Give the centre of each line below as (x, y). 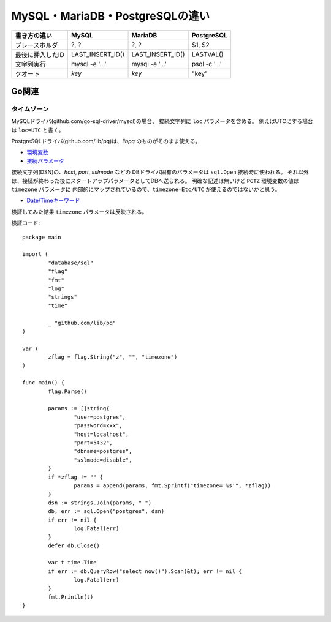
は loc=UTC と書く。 (38, 130)
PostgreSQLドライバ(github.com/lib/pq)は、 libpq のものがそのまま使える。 (106, 141)
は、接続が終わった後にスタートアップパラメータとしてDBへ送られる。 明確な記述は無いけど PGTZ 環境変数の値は (155, 181)
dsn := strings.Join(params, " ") (100, 503)
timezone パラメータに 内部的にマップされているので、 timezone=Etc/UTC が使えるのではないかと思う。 (146, 189)
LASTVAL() (207, 54)
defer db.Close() (74, 545)
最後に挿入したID (40, 54)
